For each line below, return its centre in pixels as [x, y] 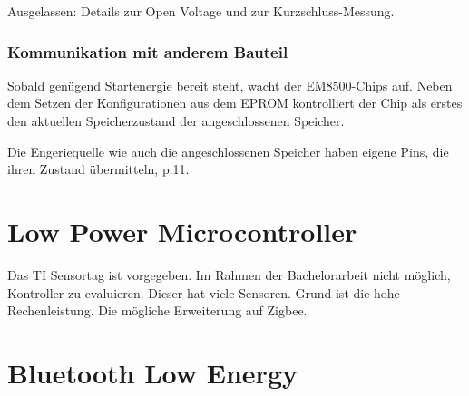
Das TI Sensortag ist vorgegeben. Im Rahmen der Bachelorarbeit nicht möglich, [229, 274]
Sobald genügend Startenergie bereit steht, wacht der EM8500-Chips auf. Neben [230, 85]
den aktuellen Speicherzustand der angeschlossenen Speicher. [176, 121]
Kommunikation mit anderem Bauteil [148, 51]
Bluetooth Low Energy [152, 372]
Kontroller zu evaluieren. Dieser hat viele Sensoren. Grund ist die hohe [204, 292]
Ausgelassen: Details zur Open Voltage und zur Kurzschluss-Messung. [201, 11]
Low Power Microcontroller [182, 231]
